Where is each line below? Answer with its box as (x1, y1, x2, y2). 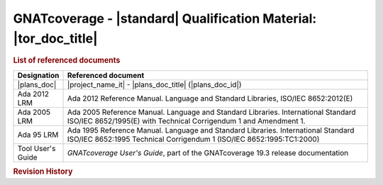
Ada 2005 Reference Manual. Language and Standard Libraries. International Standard (67, 107, 356, 117)
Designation (17, 70, 60, 80)
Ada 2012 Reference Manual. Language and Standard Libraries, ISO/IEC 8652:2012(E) (67, 93, 353, 103)
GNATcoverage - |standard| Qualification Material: (13, 11, 317, 26)
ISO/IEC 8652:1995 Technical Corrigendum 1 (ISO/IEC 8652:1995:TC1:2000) (67, 134, 320, 144)
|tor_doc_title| (13, 30, 99, 46)
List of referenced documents (13, 55, 121, 65)
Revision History (13, 167, 73, 176)
